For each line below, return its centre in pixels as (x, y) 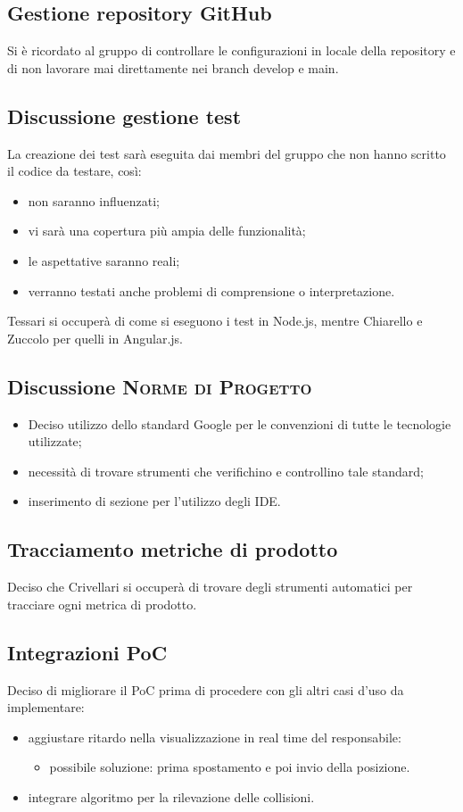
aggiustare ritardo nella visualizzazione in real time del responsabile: (215, 737)
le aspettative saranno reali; (104, 260)
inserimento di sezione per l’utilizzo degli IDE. (154, 501)
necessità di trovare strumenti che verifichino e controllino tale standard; (226, 471)
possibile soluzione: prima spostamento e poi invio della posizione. (230, 767)
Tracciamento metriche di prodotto (173, 549)
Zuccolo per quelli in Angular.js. (95, 338)
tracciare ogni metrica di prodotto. (102, 604)
